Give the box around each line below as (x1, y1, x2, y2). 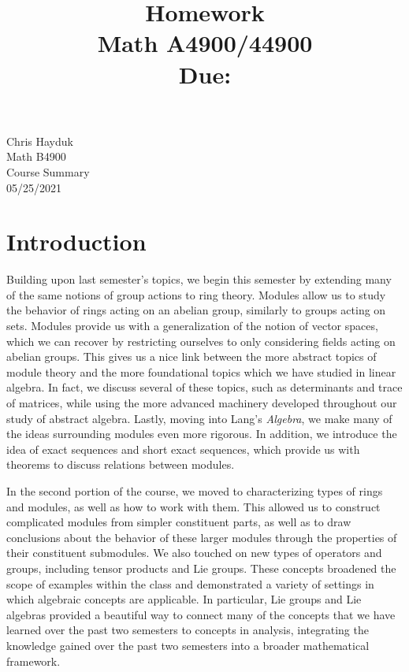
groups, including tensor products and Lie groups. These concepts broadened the (6, 559, 396, 576)
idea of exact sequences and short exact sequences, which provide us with (6, 440, 360, 457)
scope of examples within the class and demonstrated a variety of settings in (6, 575, 374, 592)
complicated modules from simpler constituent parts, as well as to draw (6, 514, 351, 530)
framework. (6, 652, 61, 669)
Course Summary (6, 163, 90, 180)
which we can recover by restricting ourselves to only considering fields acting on (6, 332, 396, 349)
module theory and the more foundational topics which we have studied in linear (6, 363, 396, 380)
